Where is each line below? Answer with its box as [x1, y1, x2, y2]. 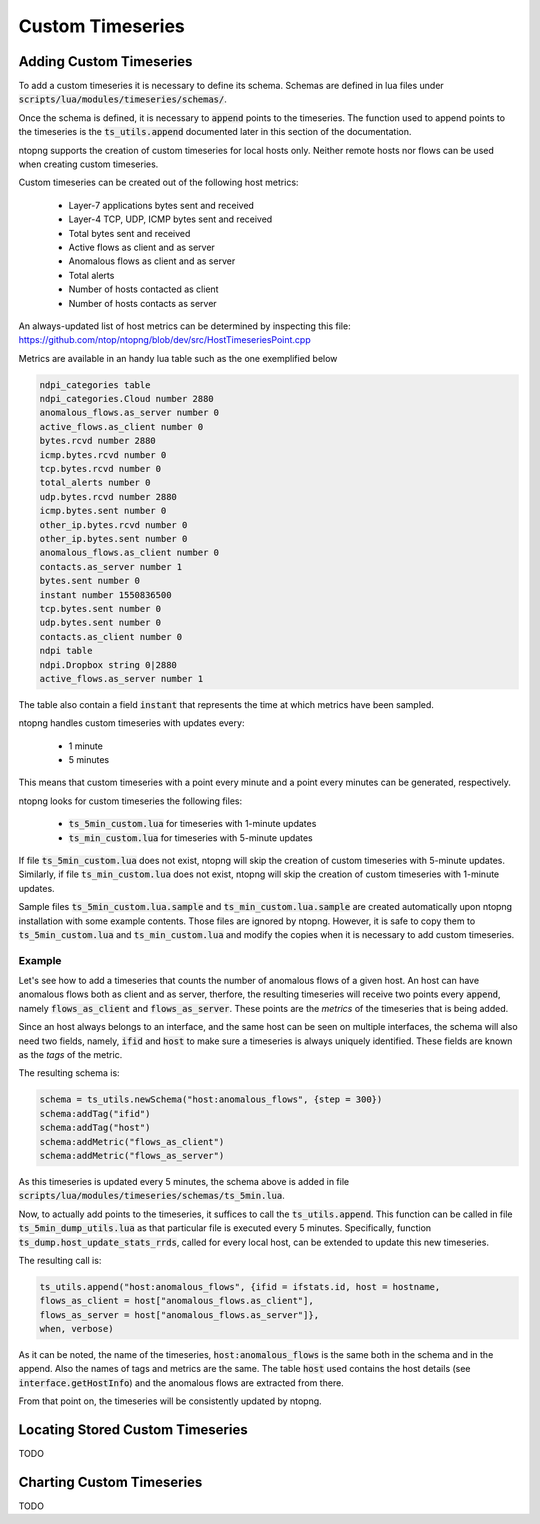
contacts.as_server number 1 [39, 561, 183, 572]
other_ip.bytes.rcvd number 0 [39, 519, 188, 530]
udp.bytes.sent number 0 [39, 617, 162, 629]
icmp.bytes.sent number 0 [39, 505, 167, 517]
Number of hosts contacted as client [68, 283, 219, 295]
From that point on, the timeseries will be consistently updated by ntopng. [18, 1395, 322, 1407]
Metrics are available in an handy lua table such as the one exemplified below [18, 352, 338, 364]
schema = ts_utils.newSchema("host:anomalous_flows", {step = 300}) [39, 1094, 383, 1105]
